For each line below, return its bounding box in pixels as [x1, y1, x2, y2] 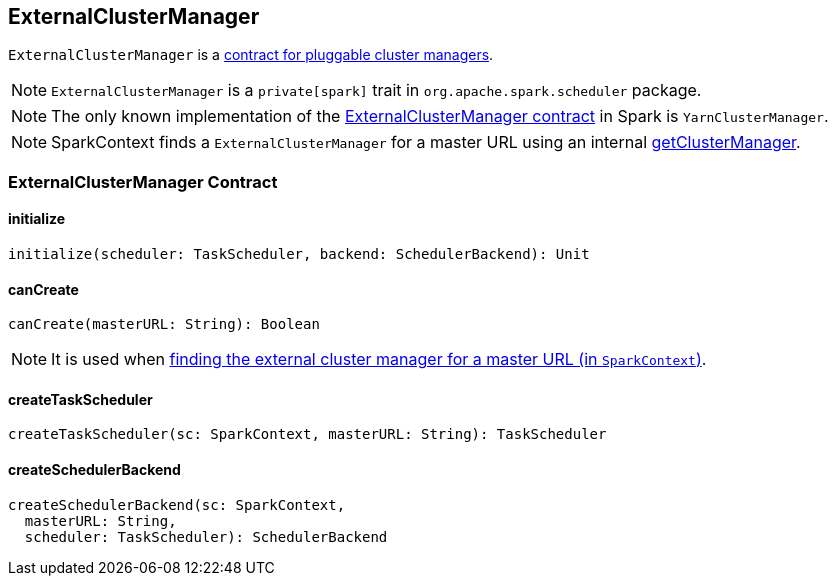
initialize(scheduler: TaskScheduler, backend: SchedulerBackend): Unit [8, 246, 590, 263]
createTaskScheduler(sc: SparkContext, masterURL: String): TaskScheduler [8, 426, 607, 443]
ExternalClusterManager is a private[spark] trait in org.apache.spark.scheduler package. [51, 80, 702, 101]
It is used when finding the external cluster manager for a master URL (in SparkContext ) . [51, 349, 707, 370]
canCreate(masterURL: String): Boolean [8, 316, 320, 333]
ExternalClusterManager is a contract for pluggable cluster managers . [8, 46, 494, 64]
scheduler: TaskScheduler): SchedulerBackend [24, 528, 388, 545]
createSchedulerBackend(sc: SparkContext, [8, 496, 346, 513]
